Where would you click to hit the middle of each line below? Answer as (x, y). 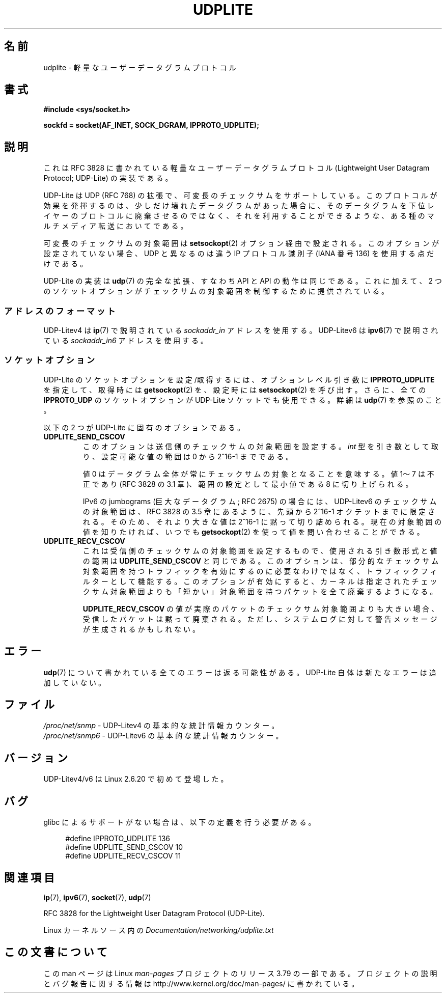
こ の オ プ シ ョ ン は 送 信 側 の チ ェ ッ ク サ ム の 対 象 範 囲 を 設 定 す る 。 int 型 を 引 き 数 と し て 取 (260, 446)
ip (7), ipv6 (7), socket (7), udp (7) (97, 897)
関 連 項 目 (29, 877)
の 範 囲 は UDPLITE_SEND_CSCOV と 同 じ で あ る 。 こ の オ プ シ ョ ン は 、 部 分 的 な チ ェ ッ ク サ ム (261, 561)
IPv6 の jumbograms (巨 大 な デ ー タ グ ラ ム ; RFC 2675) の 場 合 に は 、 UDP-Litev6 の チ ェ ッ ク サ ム (260, 501)
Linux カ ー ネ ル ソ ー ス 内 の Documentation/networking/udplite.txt (159, 930)
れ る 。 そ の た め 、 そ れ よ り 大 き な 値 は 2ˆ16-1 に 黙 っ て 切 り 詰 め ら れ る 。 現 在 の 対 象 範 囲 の (262, 521)
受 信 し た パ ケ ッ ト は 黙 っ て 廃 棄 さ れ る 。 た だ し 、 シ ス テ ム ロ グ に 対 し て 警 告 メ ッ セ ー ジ (260, 619)
